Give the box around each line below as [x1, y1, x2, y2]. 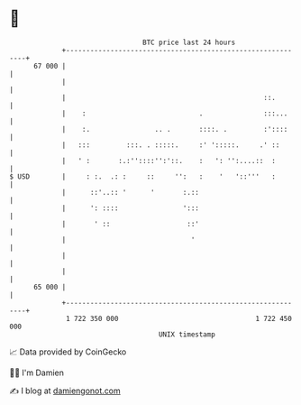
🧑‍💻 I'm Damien [9, 367, 65, 378]
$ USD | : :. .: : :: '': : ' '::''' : [9, 171, 277, 181]
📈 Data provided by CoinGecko [9, 346, 127, 357]
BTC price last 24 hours [142, 38, 236, 47]
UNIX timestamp [158, 329, 216, 339]
